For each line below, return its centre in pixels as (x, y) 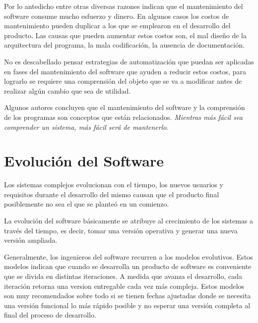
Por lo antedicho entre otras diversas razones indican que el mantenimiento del (124, 6)
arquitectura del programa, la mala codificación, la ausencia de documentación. (124, 45)
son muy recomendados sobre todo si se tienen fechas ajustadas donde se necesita (128, 296)
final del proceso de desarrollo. (50, 315)
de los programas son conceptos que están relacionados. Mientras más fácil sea (123, 117)
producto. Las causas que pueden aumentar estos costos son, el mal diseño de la (125, 35)
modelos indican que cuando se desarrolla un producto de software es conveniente (128, 266)
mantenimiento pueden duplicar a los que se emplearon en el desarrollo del (117, 26)
